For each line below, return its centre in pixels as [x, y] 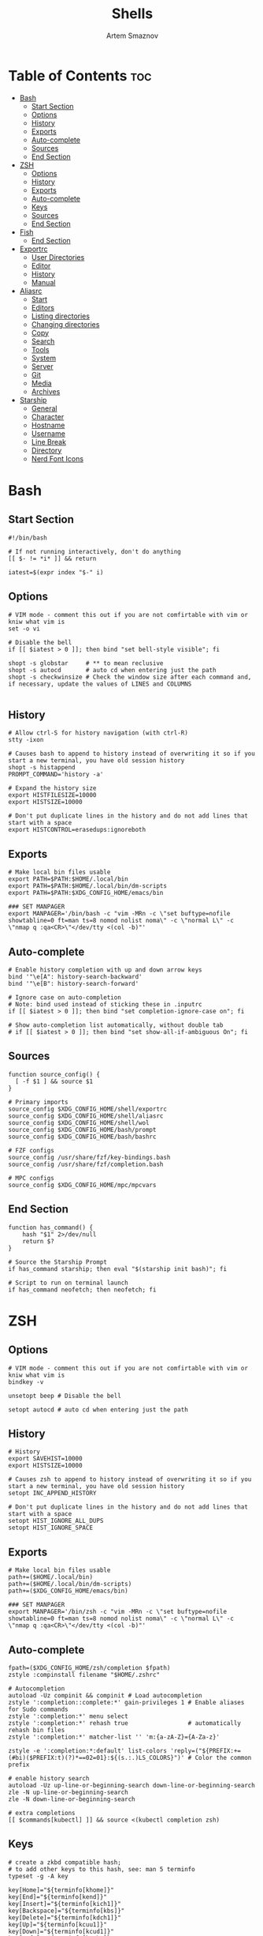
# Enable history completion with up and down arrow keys [105, 970]
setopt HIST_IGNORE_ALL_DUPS [56, 1521]
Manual [43, 282]
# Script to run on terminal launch [68, 1283]
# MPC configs [31, 1178]
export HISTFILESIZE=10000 [52, 795]
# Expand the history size [52, 788]
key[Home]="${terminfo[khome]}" [61, 1890]
